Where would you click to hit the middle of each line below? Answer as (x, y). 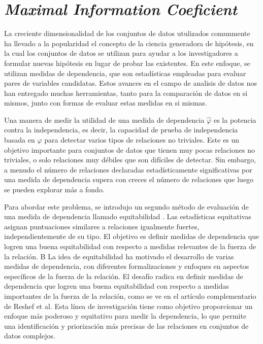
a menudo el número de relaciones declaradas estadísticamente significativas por (128, 169)
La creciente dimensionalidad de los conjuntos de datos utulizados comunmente (127, 33)
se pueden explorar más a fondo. (54, 190)
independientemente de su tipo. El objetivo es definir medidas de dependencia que (132, 236)
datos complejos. (30, 336)
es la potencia (235, 119)
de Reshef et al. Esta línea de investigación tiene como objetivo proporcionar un (128, 306)
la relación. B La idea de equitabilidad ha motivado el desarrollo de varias (119, 256)
